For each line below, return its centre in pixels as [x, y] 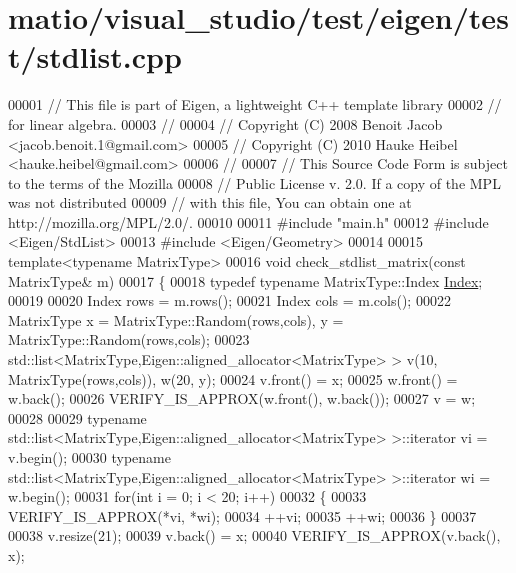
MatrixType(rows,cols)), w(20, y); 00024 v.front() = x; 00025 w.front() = [233, 378]
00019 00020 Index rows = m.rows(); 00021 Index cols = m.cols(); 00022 [229, 300]
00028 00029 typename [77, 417]
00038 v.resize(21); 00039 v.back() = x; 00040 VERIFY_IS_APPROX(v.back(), [254, 535]
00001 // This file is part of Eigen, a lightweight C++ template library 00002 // [255, 104]
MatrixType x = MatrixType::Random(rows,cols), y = [176, 319]
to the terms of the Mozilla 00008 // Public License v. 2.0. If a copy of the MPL [254, 182]
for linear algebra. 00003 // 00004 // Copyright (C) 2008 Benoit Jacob [225, 123]
